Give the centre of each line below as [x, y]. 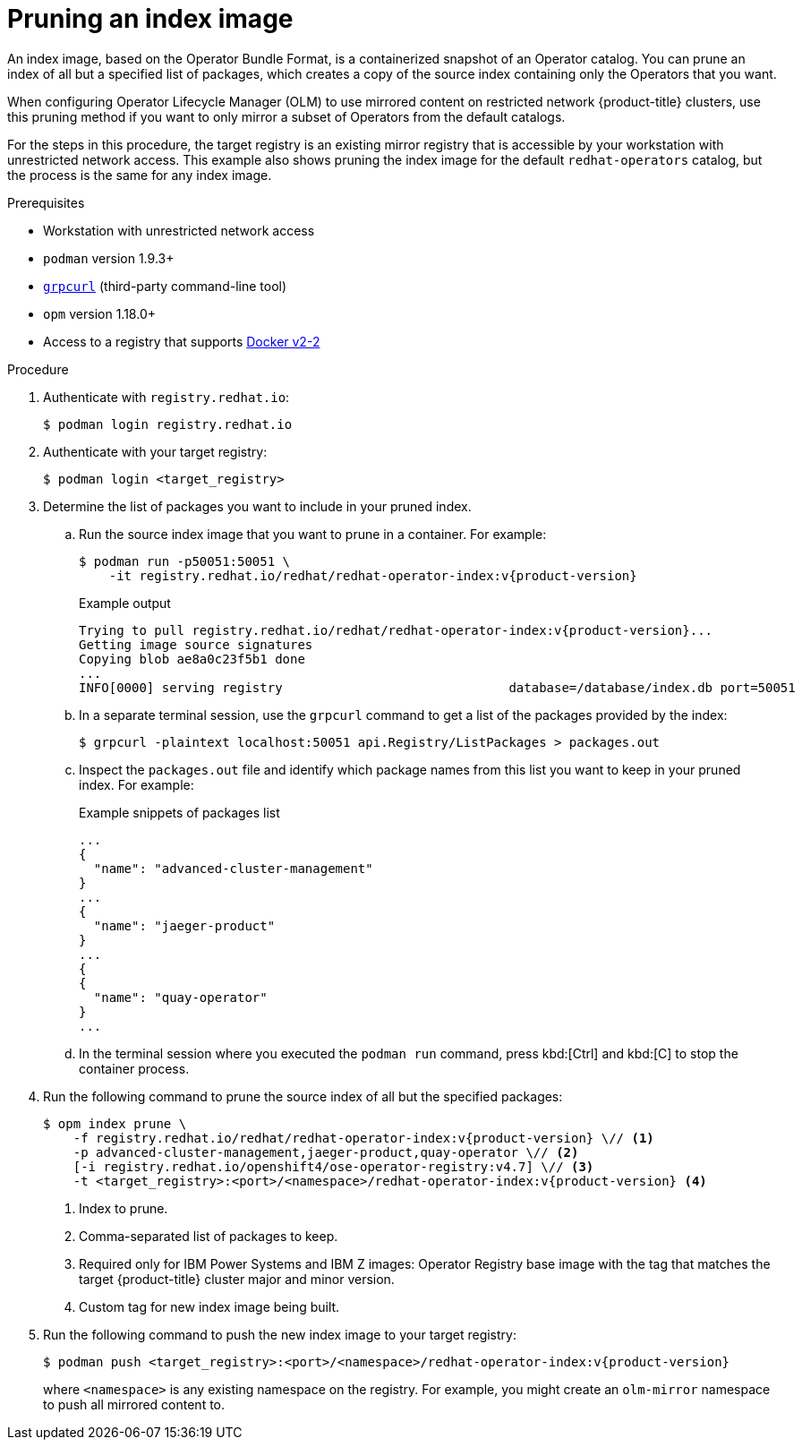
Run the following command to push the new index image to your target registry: [280, 1334]
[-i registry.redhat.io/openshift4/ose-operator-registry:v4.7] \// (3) [333, 1166]
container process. [134, 1068]
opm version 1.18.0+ [99, 313]
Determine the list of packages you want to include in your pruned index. [257, 506]
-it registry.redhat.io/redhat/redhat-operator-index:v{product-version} [373, 575]
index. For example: [137, 784]
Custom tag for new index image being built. [209, 1306]
